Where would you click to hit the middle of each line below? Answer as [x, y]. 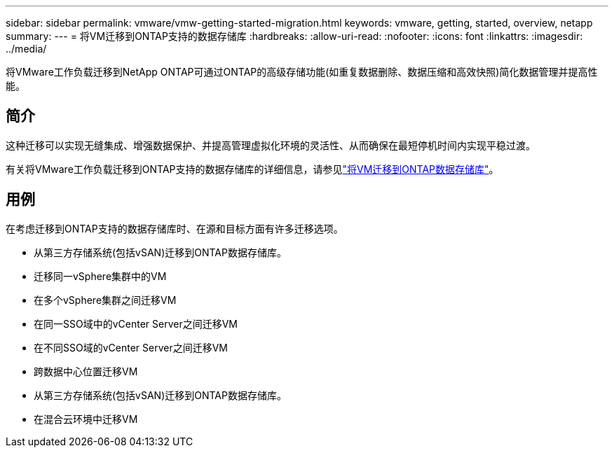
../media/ [26, 49]
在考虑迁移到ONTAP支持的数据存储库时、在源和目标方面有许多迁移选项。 [175, 228]
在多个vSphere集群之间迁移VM [105, 300]
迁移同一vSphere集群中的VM [100, 276]
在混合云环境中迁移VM [86, 419]
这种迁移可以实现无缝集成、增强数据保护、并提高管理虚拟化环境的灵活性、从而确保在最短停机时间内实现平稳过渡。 [271, 145]
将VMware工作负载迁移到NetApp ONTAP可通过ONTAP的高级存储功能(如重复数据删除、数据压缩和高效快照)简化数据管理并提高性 [302, 72]
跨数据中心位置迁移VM [86, 371]
